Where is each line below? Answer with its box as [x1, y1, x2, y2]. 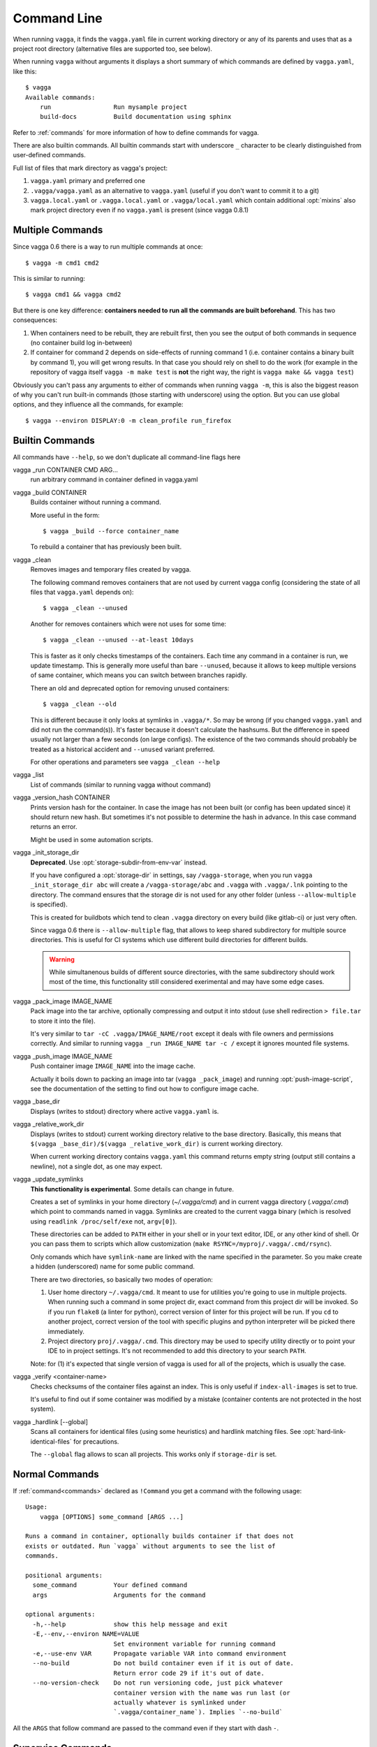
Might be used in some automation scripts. [30, 835, 154, 843]
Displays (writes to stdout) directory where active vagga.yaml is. [30, 1107, 219, 1115]
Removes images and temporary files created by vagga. [30, 565, 191, 574]
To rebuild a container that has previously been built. [30, 542, 182, 551]
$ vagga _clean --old [43, 700, 117, 709]
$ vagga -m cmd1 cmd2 [25, 259, 99, 267]
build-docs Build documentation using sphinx [39, 113, 232, 121]
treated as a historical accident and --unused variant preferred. [30, 745, 215, 753]
